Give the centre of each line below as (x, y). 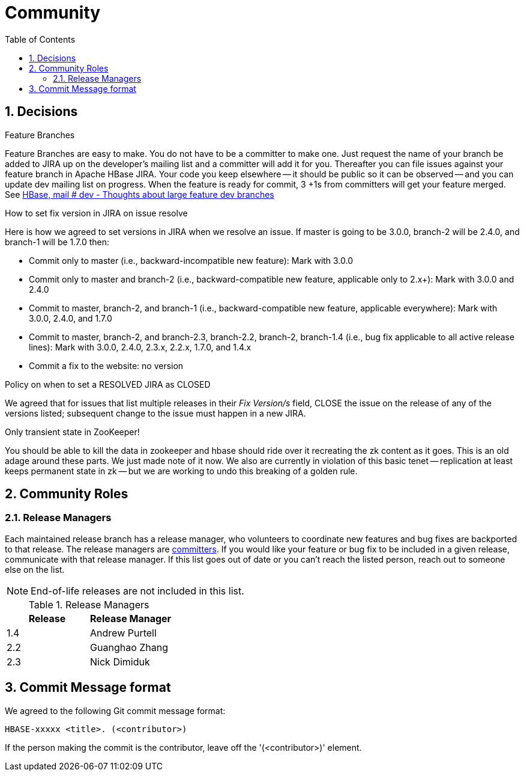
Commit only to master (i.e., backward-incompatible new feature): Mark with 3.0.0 (191, 260)
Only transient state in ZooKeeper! (72, 432)
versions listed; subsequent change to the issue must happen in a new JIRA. (155, 413)
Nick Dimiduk (120, 661)
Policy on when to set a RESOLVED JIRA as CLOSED (108, 384)
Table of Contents (40, 39)
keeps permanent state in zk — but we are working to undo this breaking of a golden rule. (181, 471)
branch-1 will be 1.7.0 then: (57, 242)
